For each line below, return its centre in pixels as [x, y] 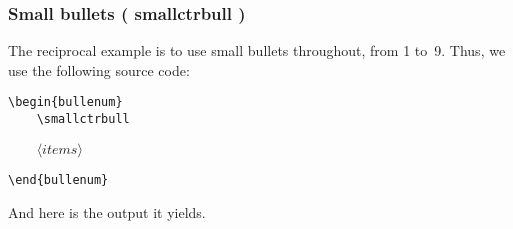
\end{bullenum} [58, 180]
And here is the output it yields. [107, 212]
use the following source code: [99, 69]
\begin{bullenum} [65, 102]
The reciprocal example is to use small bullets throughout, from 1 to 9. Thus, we [257, 50]
